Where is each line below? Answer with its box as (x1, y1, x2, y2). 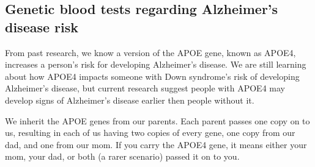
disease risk (5, 17, 79, 36)
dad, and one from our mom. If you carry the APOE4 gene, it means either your (5, 138, 307, 151)
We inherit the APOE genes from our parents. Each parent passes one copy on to (5, 114, 310, 127)
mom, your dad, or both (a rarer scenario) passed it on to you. (5, 150, 240, 163)
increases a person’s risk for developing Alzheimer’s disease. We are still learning (5, 58, 306, 71)
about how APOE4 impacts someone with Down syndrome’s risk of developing (5, 69, 300, 82)
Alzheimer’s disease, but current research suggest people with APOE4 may (5, 82, 285, 94)
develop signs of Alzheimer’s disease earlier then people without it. (5, 93, 254, 106)
